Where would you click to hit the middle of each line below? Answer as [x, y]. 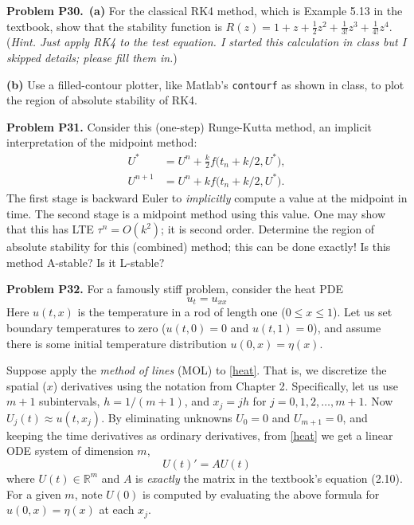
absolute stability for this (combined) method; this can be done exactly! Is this [199, 247]
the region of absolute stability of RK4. [102, 100]
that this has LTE [50, 229]
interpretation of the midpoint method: [102, 142]
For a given [34, 494]
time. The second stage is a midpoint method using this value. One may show [196, 213]
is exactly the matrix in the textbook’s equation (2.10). [269, 478]
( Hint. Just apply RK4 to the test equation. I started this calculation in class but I [207, 42]
